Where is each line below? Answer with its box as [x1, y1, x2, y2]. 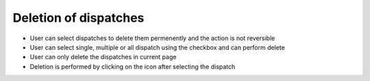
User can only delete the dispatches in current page [29, 53, 177, 61]
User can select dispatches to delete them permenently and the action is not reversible [29, 34, 275, 42]
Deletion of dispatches [12, 10, 145, 25]
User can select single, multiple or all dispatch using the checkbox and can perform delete [29, 43, 286, 51]
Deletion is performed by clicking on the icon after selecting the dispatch [29, 62, 236, 71]
